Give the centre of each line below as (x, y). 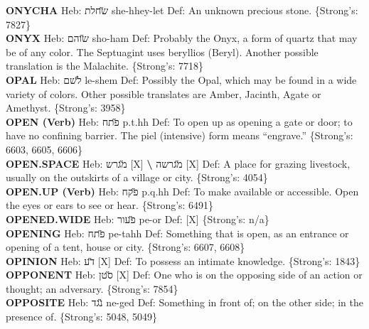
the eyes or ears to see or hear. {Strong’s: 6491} (110, 205)
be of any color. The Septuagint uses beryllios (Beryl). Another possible (162, 52)
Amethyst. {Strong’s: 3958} (66, 108)
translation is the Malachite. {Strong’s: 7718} (105, 66)
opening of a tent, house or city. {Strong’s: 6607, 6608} (125, 247)
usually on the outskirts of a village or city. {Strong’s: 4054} (137, 177)
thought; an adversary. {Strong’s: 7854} (92, 288)
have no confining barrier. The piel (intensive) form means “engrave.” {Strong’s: (180, 135)
